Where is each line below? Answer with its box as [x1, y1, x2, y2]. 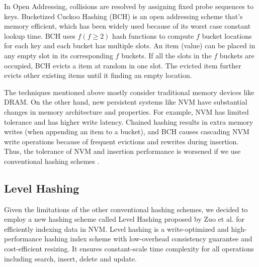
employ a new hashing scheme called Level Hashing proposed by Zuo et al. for [4, 214, 245, 224]
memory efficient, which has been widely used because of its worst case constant [4, 21, 251, 31]
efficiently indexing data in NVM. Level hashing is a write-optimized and [4, 223, 229, 234]
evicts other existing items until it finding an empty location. [4, 70, 192, 80]
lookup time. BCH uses [4, 30, 75, 41]
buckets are [219, 50, 254, 60]
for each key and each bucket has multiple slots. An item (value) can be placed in [4, 40, 255, 51]
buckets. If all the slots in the [121, 50, 212, 60]
